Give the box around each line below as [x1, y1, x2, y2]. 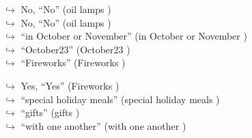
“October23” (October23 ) [20, 42, 130, 56]
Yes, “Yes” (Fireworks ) [20, 78, 120, 92]
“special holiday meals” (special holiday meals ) [20, 92, 220, 106]
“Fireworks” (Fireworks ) [20, 55, 126, 70]
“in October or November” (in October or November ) [20, 29, 247, 43]
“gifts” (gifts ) [20, 105, 80, 120]
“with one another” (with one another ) [20, 118, 186, 133]
